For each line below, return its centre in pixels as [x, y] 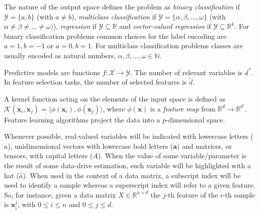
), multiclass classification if [114, 16]
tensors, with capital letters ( [48, 156]
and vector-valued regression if [165, 26]
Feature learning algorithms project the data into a [82, 119]
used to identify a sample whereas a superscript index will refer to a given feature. [130, 185]
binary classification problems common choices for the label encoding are [115, 36]
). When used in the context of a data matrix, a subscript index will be [132, 175]
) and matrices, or [204, 146]
